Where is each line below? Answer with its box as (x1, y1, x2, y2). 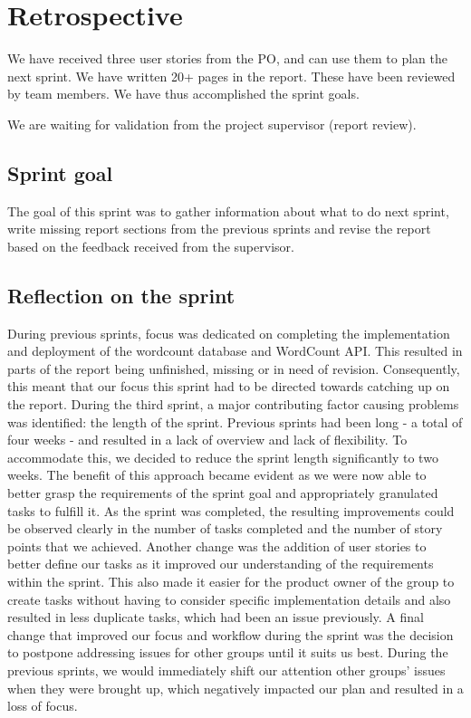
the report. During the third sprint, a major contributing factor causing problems (7, 395, 459, 414)
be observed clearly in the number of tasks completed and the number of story (7, 519, 443, 538)
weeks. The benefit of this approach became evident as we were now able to (7, 465, 427, 484)
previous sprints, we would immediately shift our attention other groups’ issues (7, 660, 446, 679)
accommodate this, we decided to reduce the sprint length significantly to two (7, 447, 438, 466)
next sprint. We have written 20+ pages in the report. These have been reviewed (7, 66, 456, 85)
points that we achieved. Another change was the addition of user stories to (7, 536, 427, 555)
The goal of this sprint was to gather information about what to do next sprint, (7, 201, 449, 220)
